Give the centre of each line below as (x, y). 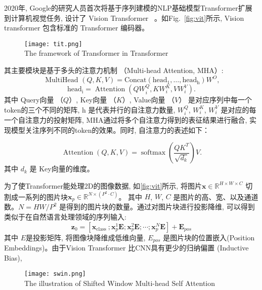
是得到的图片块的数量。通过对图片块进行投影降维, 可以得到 (157, 207)
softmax (153, 153)
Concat (135, 80)
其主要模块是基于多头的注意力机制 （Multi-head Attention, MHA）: (114, 70)
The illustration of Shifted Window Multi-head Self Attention (120, 283)
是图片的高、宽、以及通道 (216, 196)
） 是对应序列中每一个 (215, 100)
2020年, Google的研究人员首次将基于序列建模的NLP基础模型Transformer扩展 (128, 8)
